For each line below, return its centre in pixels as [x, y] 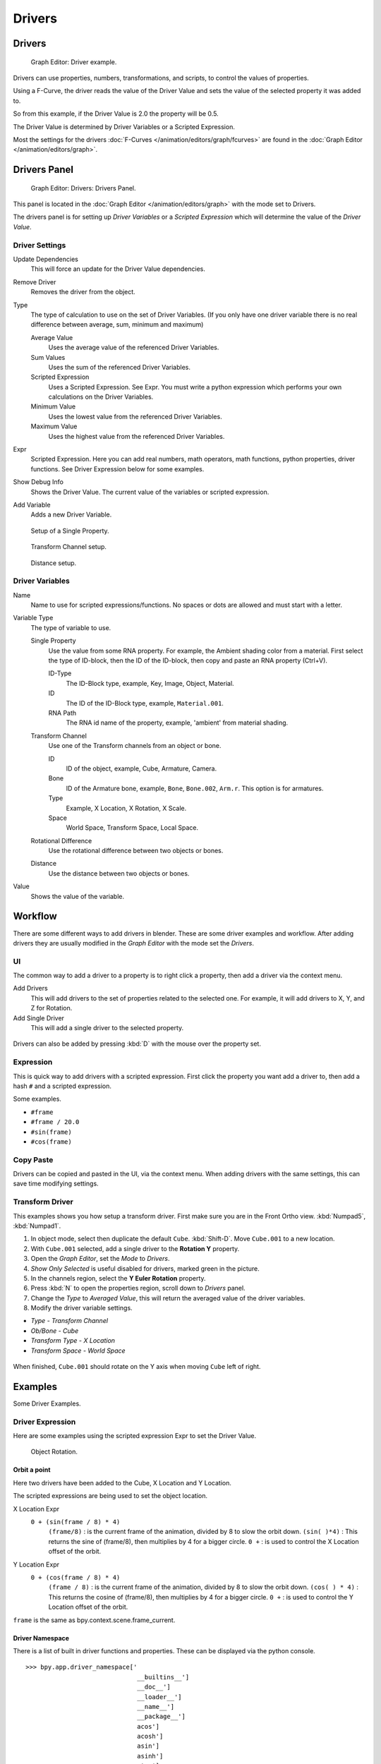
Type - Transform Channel [69, 1321]
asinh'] [150, 1756]
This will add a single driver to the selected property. [107, 1028]
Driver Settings [40, 245]
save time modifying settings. [56, 1184]
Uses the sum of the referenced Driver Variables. [119, 367]
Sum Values [48, 357]
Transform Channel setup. [69, 547]
